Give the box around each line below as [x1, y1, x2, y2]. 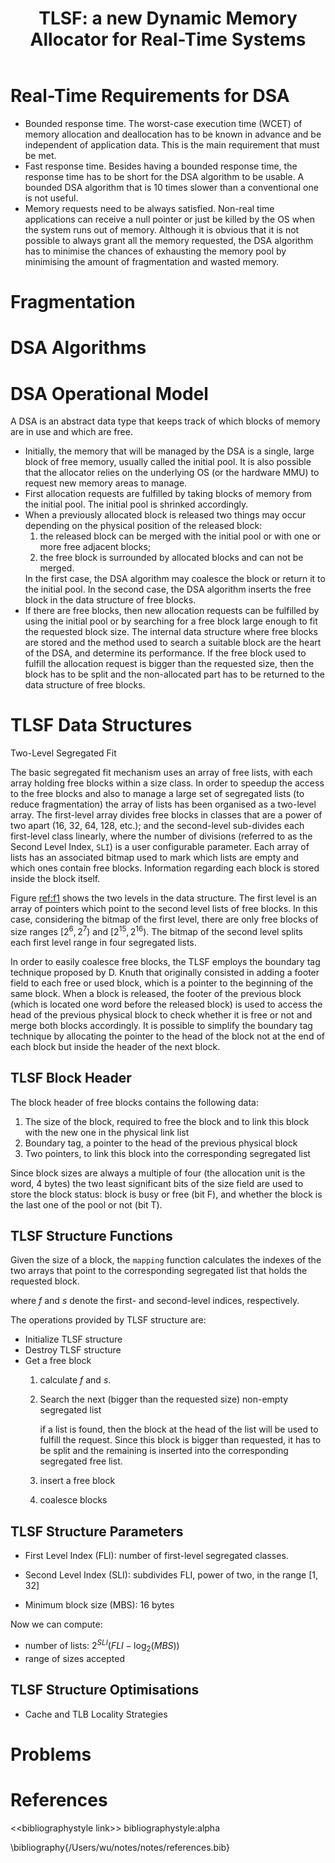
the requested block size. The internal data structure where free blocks [24, 626, 318, 638]
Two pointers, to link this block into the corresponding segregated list [24, 1147, 311, 1159]
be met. [24, 149, 57, 161]
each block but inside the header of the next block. [10, 1040, 221, 1052]
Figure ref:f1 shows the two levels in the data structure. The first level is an [10, 892, 317, 904]
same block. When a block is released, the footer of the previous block [10, 987, 302, 999]
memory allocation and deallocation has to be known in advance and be [24, 128, 322, 140]
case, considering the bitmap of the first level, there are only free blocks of [10, 913, 319, 926]
